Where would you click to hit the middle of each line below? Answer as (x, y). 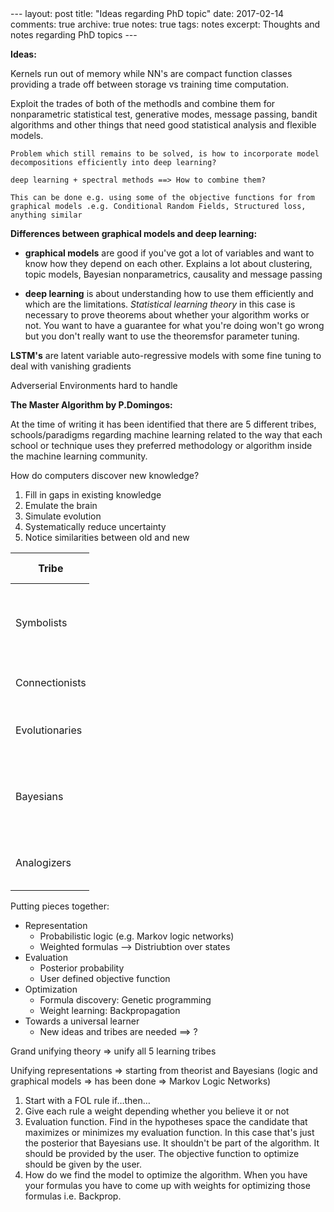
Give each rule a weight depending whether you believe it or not (157, 1111)
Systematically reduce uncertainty (95, 526)
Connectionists (51, 682)
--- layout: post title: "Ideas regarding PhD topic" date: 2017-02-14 (147, 13)
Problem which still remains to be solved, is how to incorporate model (165, 154)
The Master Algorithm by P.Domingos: (91, 405)
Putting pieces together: (60, 906)
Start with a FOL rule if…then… (87, 1100)
